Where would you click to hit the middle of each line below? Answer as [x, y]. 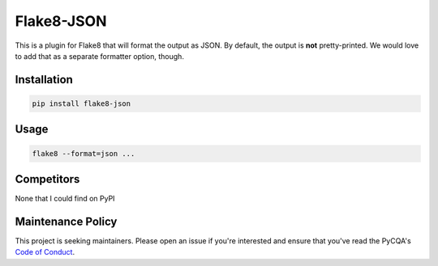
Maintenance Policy [66, 221]
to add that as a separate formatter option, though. [99, 56]
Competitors [47, 179]
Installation [44, 80]
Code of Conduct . [45, 252]
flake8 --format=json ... [84, 153]
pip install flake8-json [82, 103]
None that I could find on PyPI [65, 199]
